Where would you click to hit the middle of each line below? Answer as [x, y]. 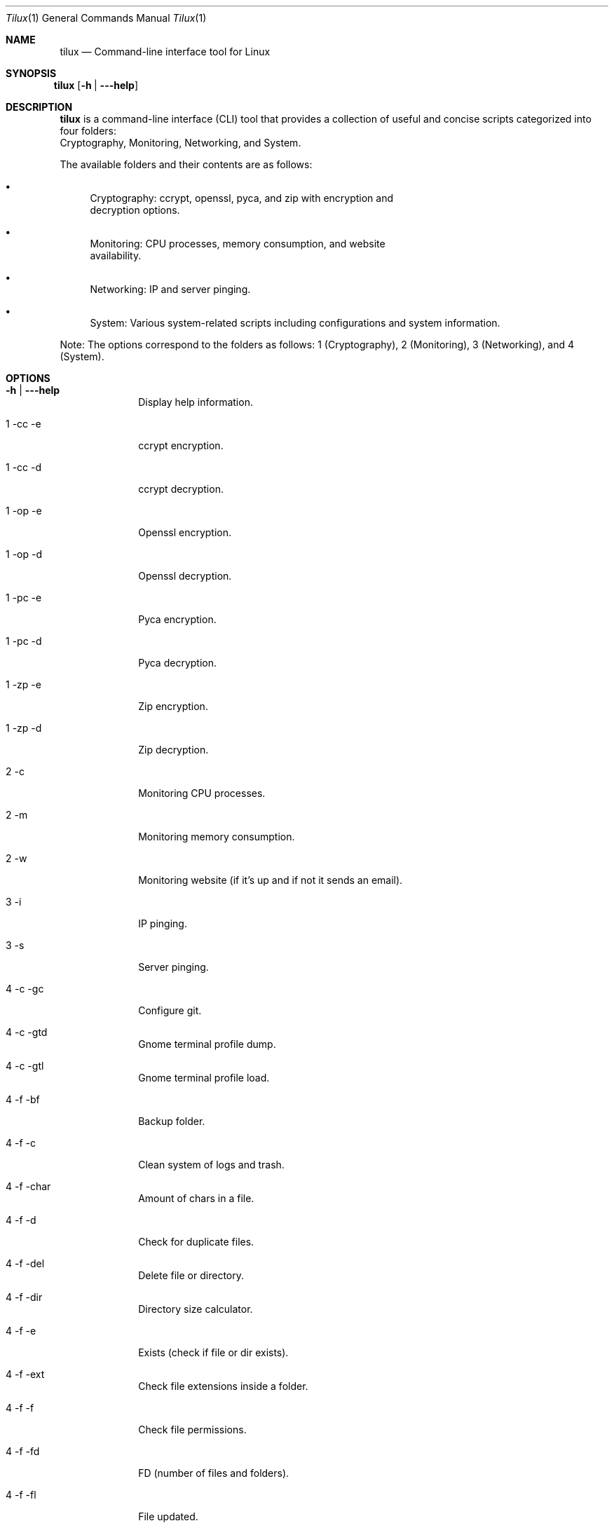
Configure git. [170, 1010]
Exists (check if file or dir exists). [213, 1352]
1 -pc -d [24, 641]
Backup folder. [172, 1121]
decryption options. [135, 210]
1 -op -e [24, 511]
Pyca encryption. [177, 619]
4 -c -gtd [27, 1032]
